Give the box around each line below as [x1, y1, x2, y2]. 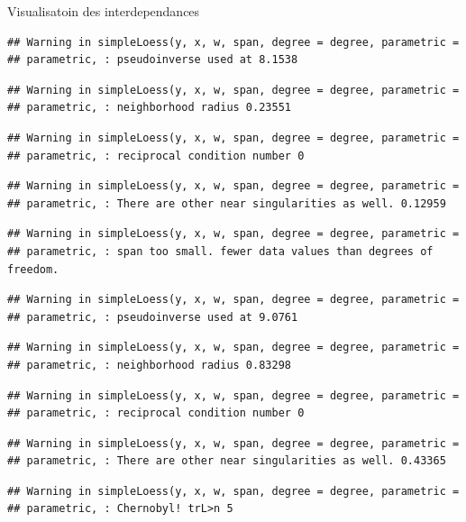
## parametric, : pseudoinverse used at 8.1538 [7, 53, 298, 67]
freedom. [7, 262, 59, 276]
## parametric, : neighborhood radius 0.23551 [7, 101, 291, 114]
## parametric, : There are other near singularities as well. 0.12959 [7, 197, 446, 210]
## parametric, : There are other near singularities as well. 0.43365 [7, 454, 446, 468]
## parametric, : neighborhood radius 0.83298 [7, 358, 291, 371]
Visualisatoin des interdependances [7, 2, 200, 20]
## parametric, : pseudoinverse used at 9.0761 [7, 310, 298, 324]
